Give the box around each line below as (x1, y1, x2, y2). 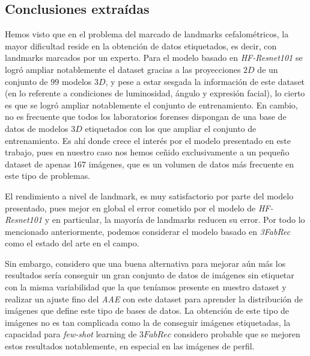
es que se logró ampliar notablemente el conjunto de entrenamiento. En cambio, (5, 98, 298, 111)
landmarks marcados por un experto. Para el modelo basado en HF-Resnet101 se (5, 51, 303, 64)
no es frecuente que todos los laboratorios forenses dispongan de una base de (5, 110, 287, 123)
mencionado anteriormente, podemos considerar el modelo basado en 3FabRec (5, 225, 291, 237)
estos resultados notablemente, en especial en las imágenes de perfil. (5, 340, 255, 352)
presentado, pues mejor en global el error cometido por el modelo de (5, 201, 256, 214)
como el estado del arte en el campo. (5, 237, 139, 249)
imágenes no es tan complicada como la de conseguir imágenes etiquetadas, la (5, 316, 291, 328)
